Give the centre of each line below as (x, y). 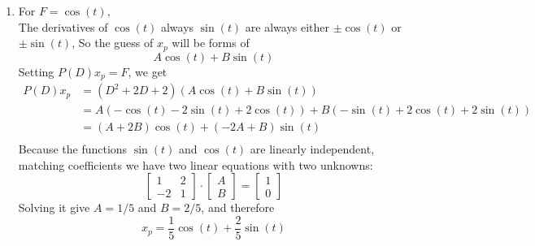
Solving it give (54, 207)
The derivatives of (63, 26)
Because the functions (73, 149)
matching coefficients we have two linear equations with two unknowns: (196, 164)
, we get (148, 71)
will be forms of (211, 43)
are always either (287, 26)
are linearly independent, (312, 149)
